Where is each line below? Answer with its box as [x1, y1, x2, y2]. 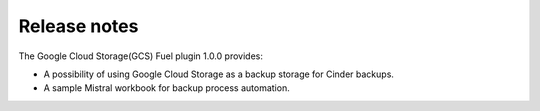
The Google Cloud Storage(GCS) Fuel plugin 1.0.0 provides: [18, 50, 264, 62]
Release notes [18, 15, 139, 37]
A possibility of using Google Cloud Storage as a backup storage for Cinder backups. [43, 68, 395, 80]
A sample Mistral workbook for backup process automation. [43, 82, 290, 94]
